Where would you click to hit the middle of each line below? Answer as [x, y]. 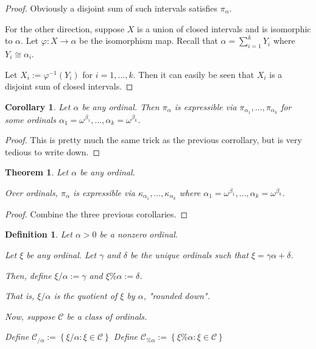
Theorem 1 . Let [37, 172]
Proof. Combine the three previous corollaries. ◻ [97, 213]
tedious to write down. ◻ [53, 151]
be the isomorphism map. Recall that [149, 41]
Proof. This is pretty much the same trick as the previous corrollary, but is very [153, 140]
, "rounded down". [177, 296]
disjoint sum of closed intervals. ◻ [69, 86]
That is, [20, 296]
